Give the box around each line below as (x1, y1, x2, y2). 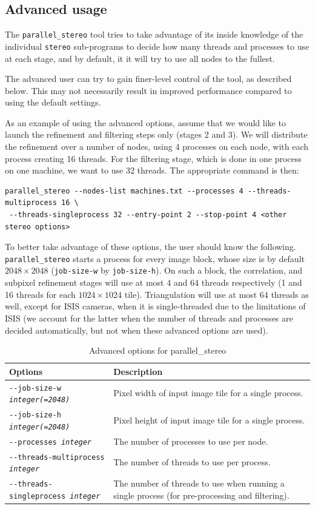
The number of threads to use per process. (113, 456, 271, 468)
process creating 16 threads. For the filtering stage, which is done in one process (5, 152, 302, 164)
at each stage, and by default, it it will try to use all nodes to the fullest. (5, 52, 275, 64)
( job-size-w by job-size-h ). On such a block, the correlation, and (51, 264, 303, 277)
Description (113, 365, 163, 377)
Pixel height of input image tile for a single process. (113, 413, 305, 426)
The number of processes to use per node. (113, 434, 268, 447)
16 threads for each (5, 288, 76, 300)
